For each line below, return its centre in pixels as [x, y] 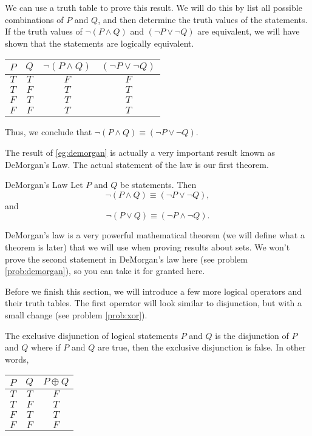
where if [46, 347]
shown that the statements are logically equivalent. [100, 43]
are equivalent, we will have [249, 31]
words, [17, 359]
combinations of [34, 19]
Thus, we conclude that [49, 132]
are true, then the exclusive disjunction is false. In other [202, 347]
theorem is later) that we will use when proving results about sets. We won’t [148, 247]
